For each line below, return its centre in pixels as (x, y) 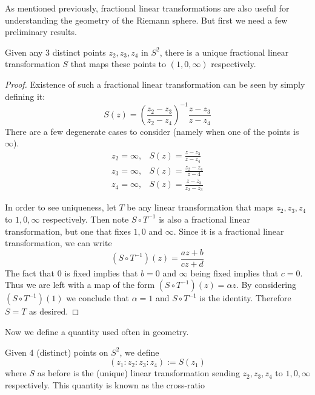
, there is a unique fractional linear (224, 52)
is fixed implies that (101, 273)
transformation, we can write (58, 243)
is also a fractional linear (204, 219)
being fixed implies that (234, 273)
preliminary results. (41, 32)
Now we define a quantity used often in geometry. (97, 332)
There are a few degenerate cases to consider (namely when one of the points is (152, 131)
